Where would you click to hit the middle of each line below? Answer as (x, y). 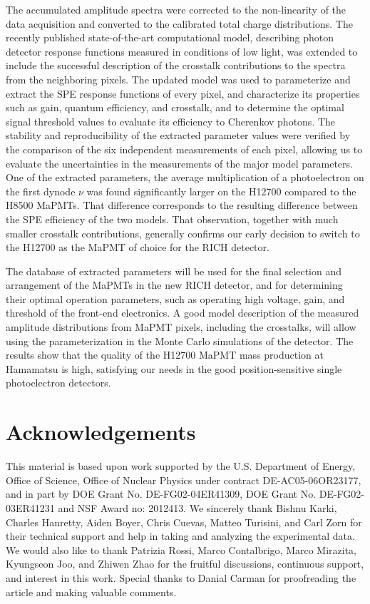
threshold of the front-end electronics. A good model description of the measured (183, 313)
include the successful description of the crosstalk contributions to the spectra (176, 65)
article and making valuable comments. (91, 592)
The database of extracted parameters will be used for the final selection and (174, 271)
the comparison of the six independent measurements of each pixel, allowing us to (184, 149)
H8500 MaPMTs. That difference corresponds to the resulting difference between (182, 205)
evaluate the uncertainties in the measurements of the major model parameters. (179, 163)
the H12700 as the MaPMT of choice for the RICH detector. (138, 247)
